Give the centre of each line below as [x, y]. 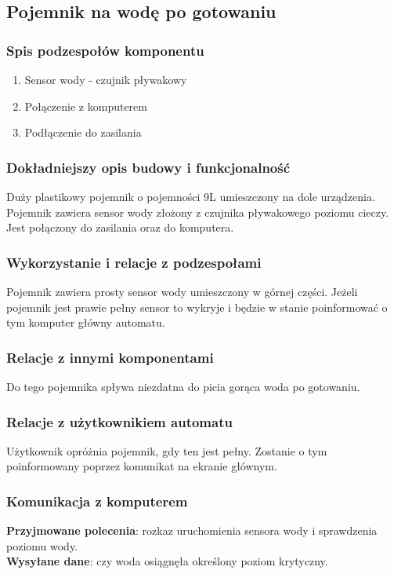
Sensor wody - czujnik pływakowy [106, 79]
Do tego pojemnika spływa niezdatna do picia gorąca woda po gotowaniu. [183, 386]
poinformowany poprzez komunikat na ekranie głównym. [142, 466]
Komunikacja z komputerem [97, 501]
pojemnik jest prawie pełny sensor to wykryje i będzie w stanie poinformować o [197, 307]
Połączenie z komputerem [86, 106]
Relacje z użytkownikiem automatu [119, 421]
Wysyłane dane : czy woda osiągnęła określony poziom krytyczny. [167, 561]
